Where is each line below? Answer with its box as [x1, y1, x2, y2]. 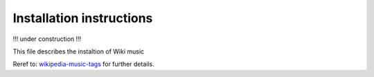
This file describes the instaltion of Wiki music [12, 47, 145, 55]
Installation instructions [12, 10, 153, 26]
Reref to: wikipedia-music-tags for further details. [12, 60, 155, 69]
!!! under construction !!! [12, 35, 82, 43]
